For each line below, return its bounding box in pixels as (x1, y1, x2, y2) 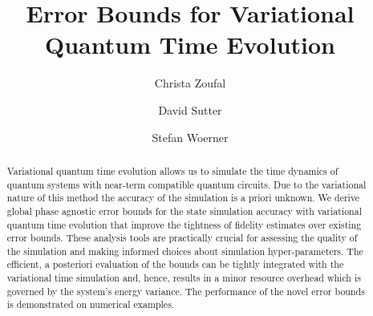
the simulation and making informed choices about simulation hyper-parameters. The (6, 244, 363, 257)
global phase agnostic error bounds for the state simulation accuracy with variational (6, 204, 362, 217)
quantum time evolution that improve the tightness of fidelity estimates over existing (6, 217, 362, 231)
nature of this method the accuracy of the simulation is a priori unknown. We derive (6, 191, 360, 205)
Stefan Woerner (152, 128, 229, 145)
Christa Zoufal (154, 75, 226, 91)
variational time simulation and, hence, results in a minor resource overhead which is (6, 271, 361, 285)
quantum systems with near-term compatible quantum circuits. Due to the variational (6, 177, 367, 191)
